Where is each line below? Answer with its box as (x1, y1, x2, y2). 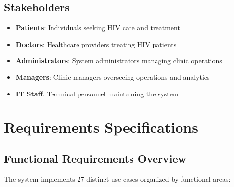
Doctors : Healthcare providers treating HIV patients (15, 39, 177, 49)
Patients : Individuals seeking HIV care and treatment (15, 23, 180, 33)
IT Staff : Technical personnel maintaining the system (15, 88, 179, 98)
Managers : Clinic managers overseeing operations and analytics (15, 71, 210, 82)
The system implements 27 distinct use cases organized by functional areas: (4, 173, 231, 184)
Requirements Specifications (4, 117, 198, 137)
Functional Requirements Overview (4, 150, 186, 165)
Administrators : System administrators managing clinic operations (15, 55, 222, 66)
